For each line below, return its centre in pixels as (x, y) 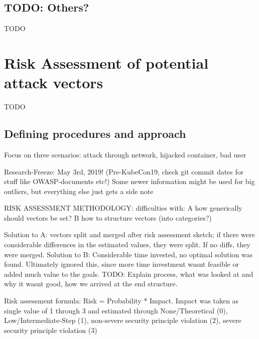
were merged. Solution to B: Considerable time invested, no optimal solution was (128, 254)
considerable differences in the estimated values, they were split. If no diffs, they (127, 244)
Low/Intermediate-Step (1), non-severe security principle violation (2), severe (123, 320)
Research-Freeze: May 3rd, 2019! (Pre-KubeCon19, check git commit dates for (124, 171)
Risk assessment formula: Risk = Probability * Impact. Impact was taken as (121, 301)
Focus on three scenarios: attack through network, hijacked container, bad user (125, 154)
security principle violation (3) (51, 330)
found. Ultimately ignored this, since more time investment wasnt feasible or (121, 264)
